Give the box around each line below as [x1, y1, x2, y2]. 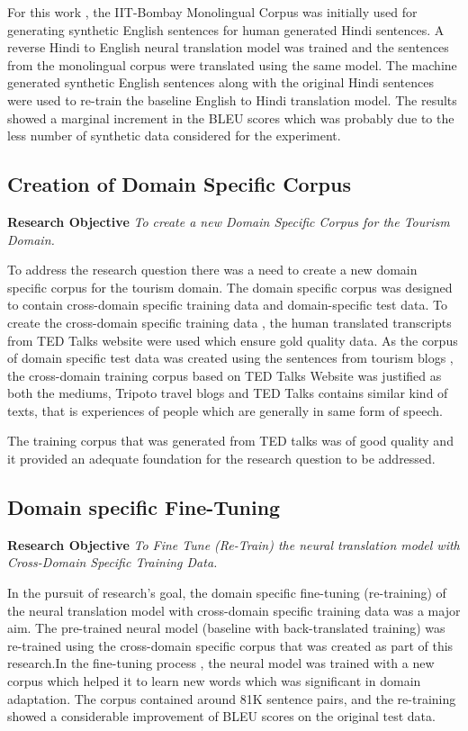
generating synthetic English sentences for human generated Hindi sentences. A [7, 20, 445, 39]
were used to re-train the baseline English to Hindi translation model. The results [7, 90, 457, 109]
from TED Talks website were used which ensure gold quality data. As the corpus [7, 330, 458, 349]
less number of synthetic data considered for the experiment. [7, 126, 341, 145]
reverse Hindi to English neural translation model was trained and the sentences [7, 38, 449, 57]
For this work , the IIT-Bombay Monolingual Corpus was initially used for [7, 3, 418, 21]
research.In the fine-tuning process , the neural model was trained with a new [7, 654, 435, 672]
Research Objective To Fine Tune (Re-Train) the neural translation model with [7, 535, 460, 554]
